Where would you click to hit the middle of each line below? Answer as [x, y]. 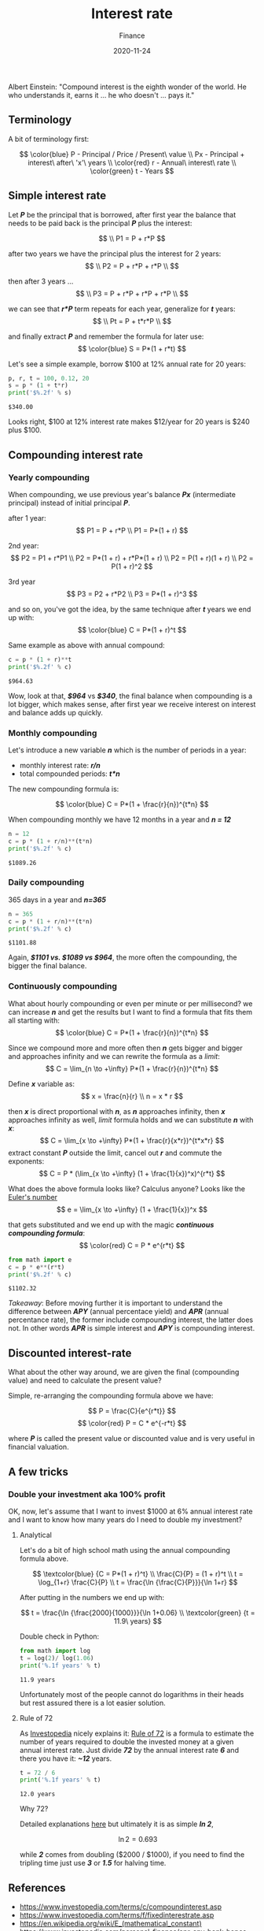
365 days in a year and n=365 [57, 900]
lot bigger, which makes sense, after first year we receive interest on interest [132, 704]
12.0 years [37, 1794]
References [37, 1888]
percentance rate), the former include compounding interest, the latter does [131, 1320]
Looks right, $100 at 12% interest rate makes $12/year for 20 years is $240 [129, 421]
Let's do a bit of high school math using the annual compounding [125, 1550]
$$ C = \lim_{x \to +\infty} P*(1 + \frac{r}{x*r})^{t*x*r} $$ [132, 1140]
